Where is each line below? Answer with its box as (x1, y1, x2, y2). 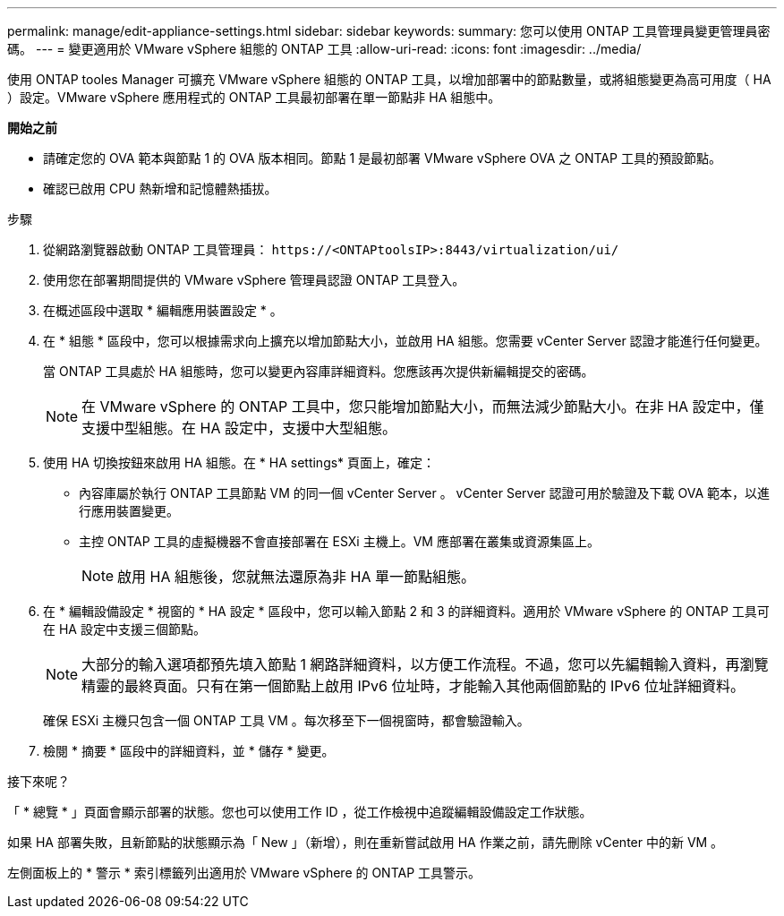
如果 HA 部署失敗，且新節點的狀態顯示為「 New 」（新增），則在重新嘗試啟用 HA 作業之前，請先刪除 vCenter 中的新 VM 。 (7, 835, 724, 850)
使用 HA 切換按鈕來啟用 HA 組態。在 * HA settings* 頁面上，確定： (43, 455, 436, 470)
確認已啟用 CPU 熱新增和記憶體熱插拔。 (43, 181, 277, 196)
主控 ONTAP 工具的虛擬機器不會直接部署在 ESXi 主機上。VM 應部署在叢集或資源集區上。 (79, 534, 600, 549)
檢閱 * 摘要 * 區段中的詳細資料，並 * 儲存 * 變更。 (43, 743, 335, 758)
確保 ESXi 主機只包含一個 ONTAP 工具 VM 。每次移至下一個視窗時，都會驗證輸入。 (43, 713, 530, 728)
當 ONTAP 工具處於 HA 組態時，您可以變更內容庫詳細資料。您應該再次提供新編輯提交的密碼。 (43, 364, 594, 379)
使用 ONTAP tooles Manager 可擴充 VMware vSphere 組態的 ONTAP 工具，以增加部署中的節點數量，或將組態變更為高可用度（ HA (7, 72, 771, 87)
